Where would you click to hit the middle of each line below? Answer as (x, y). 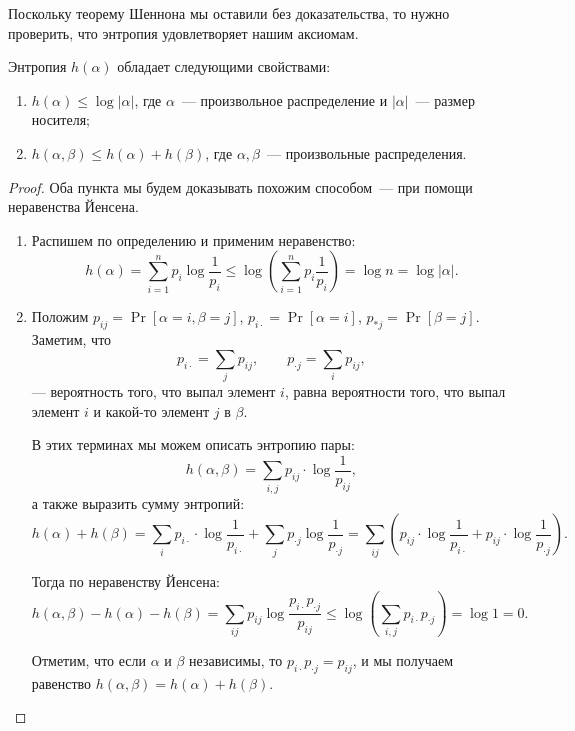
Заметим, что (71, 339)
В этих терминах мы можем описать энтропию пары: (193, 444)
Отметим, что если (89, 659)
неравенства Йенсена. (73, 206)
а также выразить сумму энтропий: (138, 502)
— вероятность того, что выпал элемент (153, 391)
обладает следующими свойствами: (224, 66)
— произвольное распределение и (284, 99)
